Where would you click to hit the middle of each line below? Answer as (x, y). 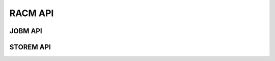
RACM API (32, 13)
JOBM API (26, 31)
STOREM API (30, 47)
